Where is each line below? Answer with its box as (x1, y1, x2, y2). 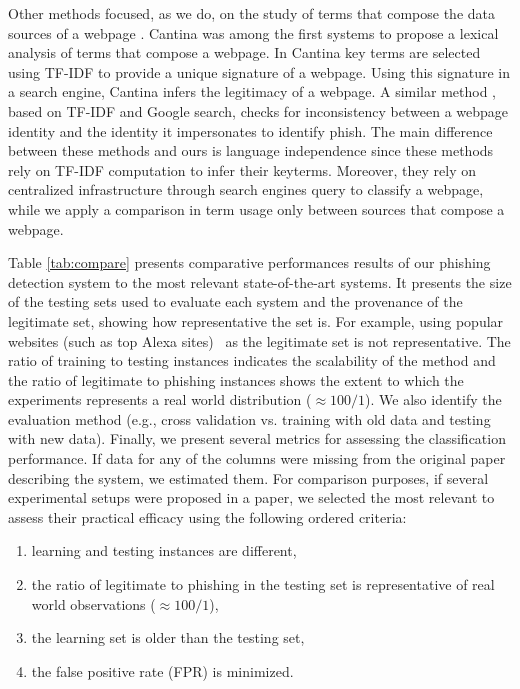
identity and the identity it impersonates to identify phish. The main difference (8, 120, 493, 141)
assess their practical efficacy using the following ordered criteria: (8, 506, 407, 527)
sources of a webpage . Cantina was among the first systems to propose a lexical (8, 22, 499, 43)
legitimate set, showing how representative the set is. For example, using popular (8, 310, 504, 331)
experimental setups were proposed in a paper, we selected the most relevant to (8, 487, 495, 508)
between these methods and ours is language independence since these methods (8, 140, 494, 161)
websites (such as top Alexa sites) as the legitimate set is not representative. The (8, 330, 511, 351)
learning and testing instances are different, (31, 540, 297, 561)
